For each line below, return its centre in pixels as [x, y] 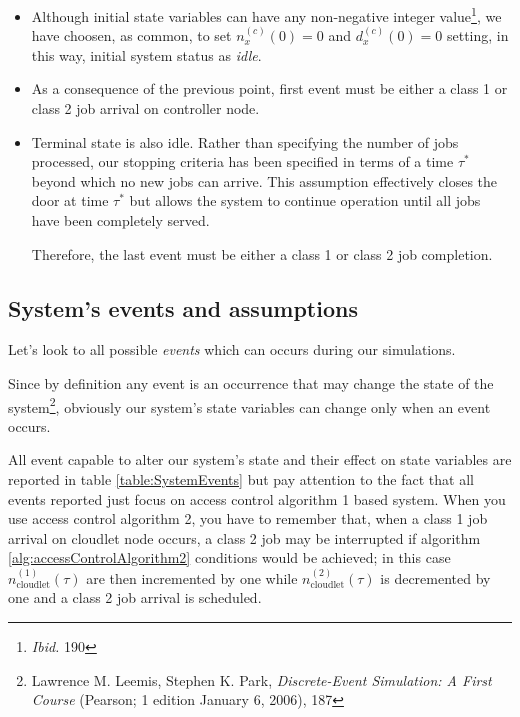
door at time [70, 200]
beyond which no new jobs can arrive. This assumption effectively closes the [264, 180]
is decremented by [435, 577]
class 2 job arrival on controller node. [145, 108]
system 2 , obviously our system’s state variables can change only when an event [249, 405]
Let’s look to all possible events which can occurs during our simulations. [232, 349]
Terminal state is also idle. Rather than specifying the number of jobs [245, 141]
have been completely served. [120, 220]
